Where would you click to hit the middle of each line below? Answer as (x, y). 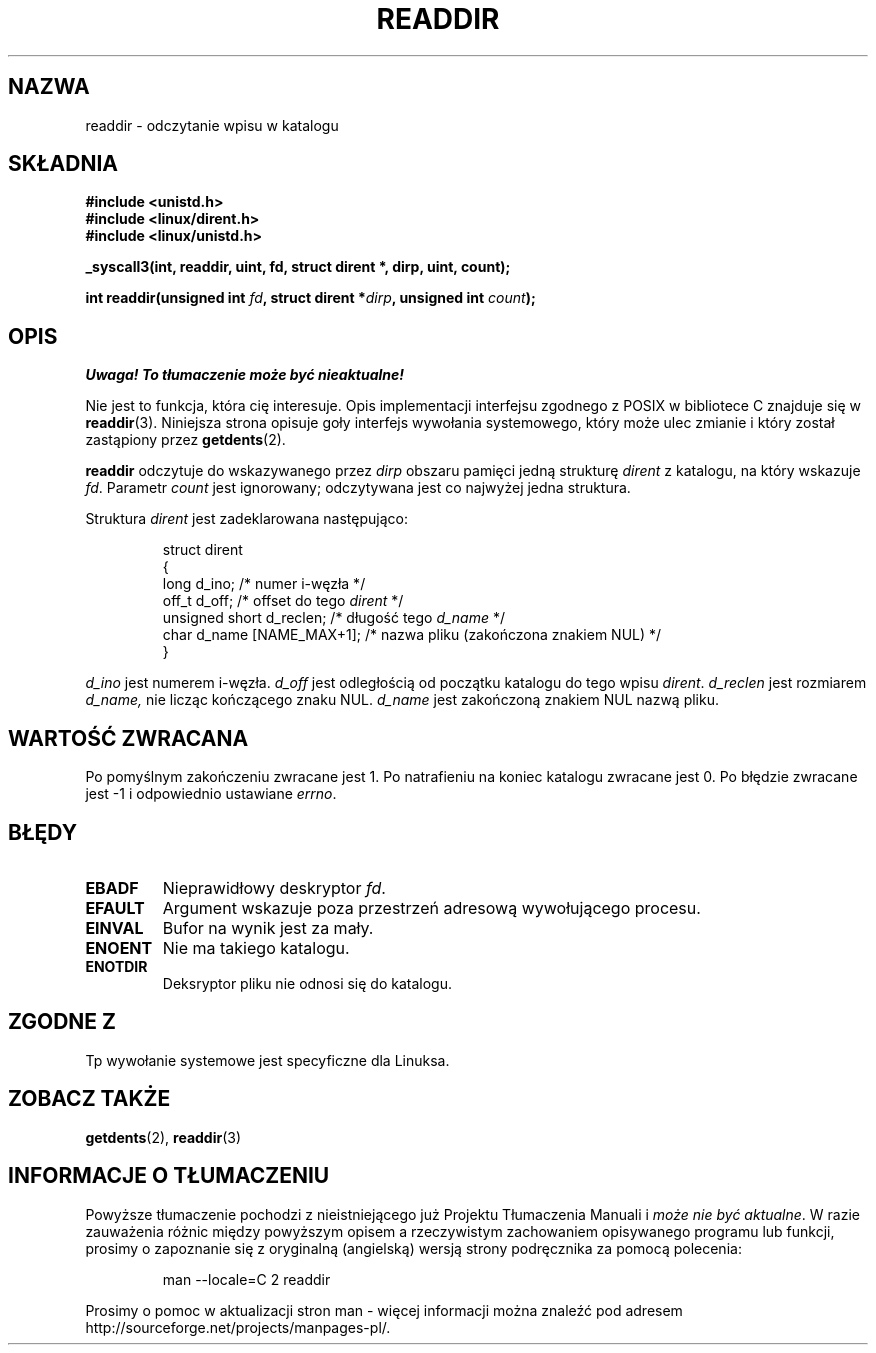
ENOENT (119, 947)
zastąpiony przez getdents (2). (185, 440)
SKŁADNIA (63, 164)
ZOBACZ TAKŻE (89, 1099)
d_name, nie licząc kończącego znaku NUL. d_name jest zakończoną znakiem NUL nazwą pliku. (402, 700)
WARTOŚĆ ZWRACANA (128, 738)
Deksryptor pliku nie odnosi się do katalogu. (307, 983)
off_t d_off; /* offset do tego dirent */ (283, 601)
